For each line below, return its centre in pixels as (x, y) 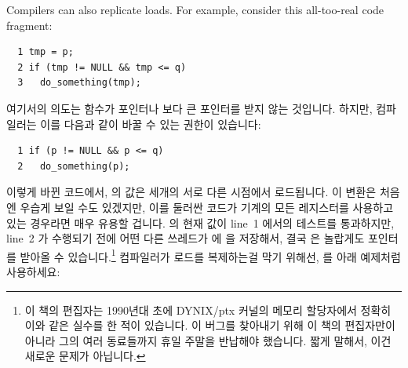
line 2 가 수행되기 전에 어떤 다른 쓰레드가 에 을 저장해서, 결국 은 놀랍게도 (186, 238)
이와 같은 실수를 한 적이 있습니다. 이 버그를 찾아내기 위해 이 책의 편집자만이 (210, 325)
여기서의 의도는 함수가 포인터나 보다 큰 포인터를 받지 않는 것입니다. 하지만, (189, 108)
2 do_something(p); (74, 166)
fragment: (29, 25)
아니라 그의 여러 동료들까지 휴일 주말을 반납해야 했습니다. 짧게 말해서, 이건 (208, 340)
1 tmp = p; (46, 52)
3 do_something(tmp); (79, 83)
